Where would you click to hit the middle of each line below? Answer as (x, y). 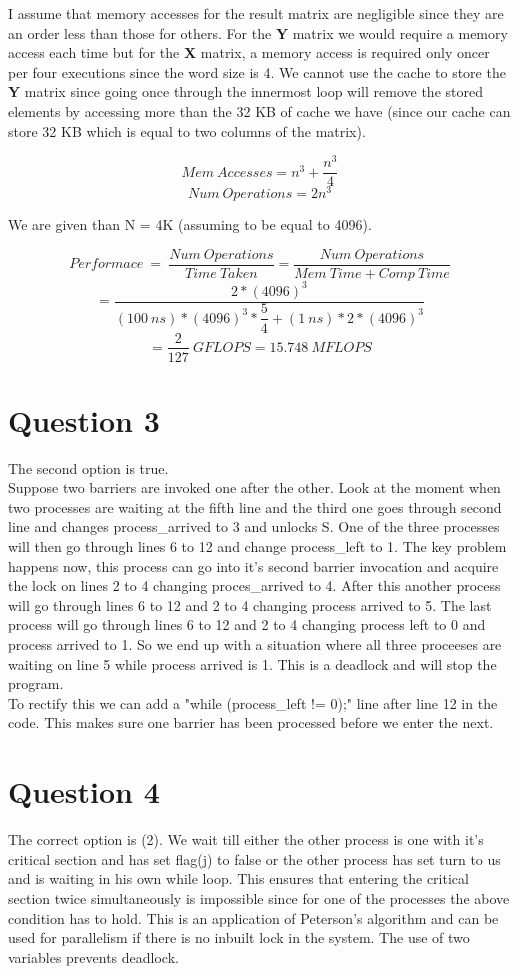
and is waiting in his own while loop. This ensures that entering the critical (238, 878)
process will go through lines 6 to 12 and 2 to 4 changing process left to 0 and (247, 624)
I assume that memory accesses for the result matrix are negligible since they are (256, 13)
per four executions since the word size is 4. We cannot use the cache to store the (257, 71)
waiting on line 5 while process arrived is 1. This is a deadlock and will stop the (252, 663)
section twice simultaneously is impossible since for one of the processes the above (259, 897)
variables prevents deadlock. (93, 956)
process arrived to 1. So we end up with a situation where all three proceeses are (255, 644)
